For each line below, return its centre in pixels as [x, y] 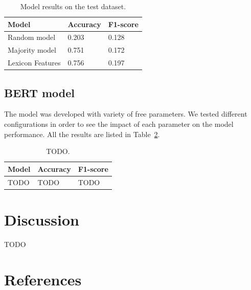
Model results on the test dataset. [73, 6]
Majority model [32, 50]
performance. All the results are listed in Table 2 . [82, 134]
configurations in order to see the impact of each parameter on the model [119, 124]
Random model [32, 37]
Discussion [42, 219]
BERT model [40, 92]
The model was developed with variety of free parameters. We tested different [126, 114]
